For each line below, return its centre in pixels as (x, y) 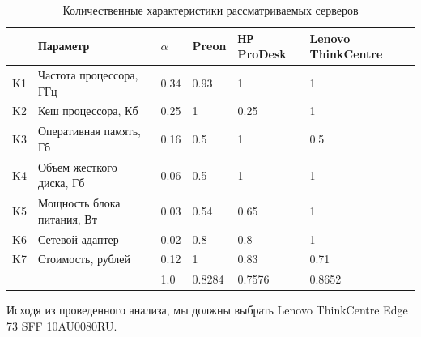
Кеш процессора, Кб (88, 111)
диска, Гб (61, 183)
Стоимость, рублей (84, 259)
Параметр (64, 46)
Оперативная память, (89, 131)
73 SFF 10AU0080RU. (62, 326)
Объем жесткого (77, 166)
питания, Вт (67, 218)
